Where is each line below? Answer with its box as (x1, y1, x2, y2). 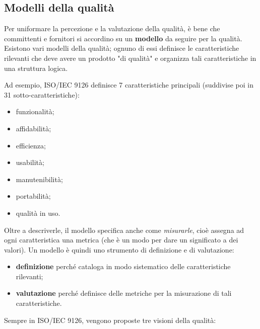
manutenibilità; (16, 174, 63, 184)
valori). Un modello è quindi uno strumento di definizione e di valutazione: (4, 244, 234, 255)
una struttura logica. (4, 62, 68, 73)
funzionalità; (16, 106, 54, 117)
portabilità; (16, 191, 51, 201)
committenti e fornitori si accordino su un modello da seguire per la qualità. (4, 33, 242, 43)
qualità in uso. (16, 207, 60, 218)
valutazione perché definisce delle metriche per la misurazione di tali (16, 288, 232, 298)
